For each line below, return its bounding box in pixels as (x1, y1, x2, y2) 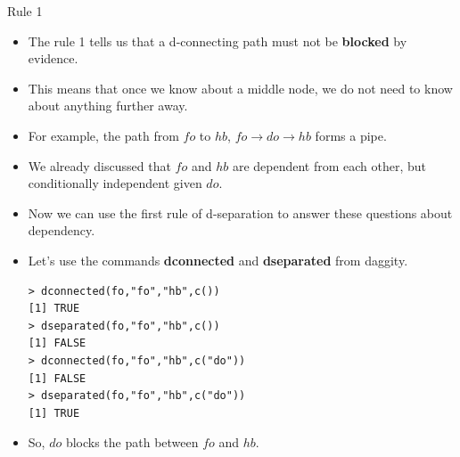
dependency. (28, 221, 95, 240)
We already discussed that (28, 156, 171, 175)
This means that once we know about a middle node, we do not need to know (28, 78, 453, 97)
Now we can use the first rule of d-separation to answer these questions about (28, 203, 453, 222)
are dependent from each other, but (232, 156, 427, 175)
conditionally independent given (28, 174, 202, 192)
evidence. (28, 49, 78, 68)
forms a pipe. (315, 126, 387, 144)
